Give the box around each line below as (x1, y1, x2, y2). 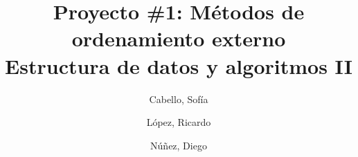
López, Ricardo (146, 115, 211, 129)
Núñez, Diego (150, 138, 207, 152)
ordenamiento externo (71, 24, 286, 53)
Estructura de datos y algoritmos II (5, 51, 352, 80)
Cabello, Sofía (149, 91, 208, 106)
